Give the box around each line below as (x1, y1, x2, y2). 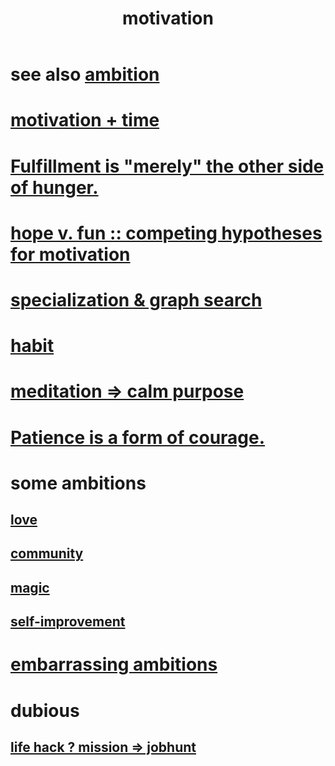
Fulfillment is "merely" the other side (10, 155, 325, 177)
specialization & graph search (10, 288, 263, 311)
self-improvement (10, 613, 126, 631)
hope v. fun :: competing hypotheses (10, 222, 323, 244)
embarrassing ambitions (10, 653, 218, 676)
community (10, 545, 84, 562)
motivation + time (10, 109, 160, 132)
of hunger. (10, 176, 99, 199)
